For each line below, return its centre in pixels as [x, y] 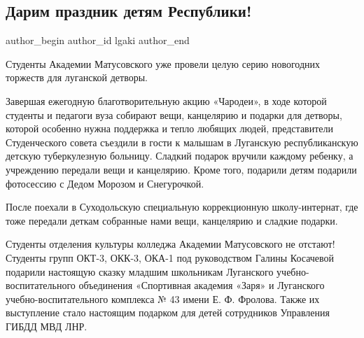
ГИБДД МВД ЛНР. [47, 326]
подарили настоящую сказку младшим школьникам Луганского [140, 271]
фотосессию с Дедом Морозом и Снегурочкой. [105, 183]
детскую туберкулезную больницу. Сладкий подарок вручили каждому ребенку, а [180, 156]
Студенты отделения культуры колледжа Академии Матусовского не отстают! [170, 244]
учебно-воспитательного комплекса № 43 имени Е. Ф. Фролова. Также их [163, 298]
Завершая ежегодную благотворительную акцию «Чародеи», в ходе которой [166, 100]
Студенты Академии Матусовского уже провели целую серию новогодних [163, 63]
